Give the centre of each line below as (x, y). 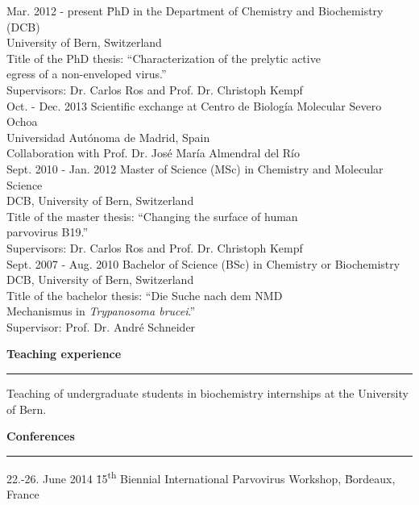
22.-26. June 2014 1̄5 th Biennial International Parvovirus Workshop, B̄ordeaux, (201, 477)
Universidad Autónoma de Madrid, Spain (108, 137)
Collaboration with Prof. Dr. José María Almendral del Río (153, 153)
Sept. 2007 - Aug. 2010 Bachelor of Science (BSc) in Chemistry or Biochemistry (203, 263)
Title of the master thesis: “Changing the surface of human (152, 216)
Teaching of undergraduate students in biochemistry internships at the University (207, 393)
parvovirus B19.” (48, 232)
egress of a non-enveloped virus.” (87, 74)
